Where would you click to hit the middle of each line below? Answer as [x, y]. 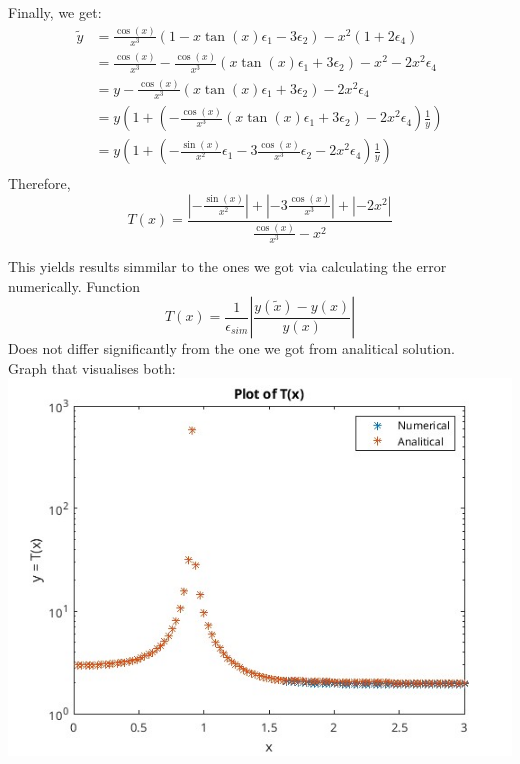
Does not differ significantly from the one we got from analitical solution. [231, 348]
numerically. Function [74, 285]
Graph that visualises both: [92, 367]
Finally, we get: [55, 12]
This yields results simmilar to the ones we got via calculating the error [227, 266]
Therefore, [39, 183]
